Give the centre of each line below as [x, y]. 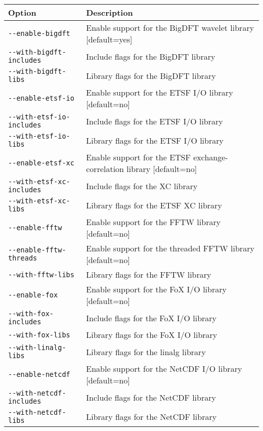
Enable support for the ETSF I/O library [160, 92]
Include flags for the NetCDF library [151, 397]
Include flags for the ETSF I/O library [155, 121]
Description [109, 12]
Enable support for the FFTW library [154, 222]
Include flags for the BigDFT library [151, 56]
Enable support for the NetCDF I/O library [164, 369]
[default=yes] [109, 39]
